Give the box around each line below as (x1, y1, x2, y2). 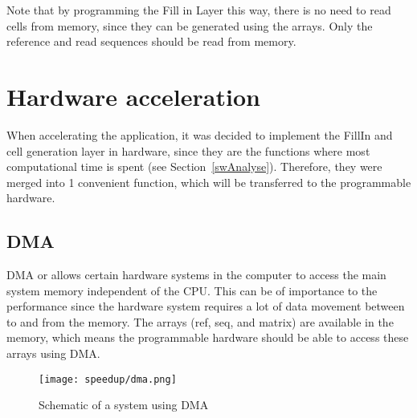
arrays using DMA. (6, 345, 100, 362)
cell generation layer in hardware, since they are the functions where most (6, 142, 370, 159)
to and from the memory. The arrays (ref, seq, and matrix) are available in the (6, 313, 394, 330)
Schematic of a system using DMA (39, 396, 209, 413)
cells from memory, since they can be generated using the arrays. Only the (6, 17, 373, 34)
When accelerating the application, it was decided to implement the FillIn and (6, 126, 393, 143)
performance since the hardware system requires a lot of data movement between (6, 298, 405, 315)
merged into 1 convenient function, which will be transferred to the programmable (6, 173, 411, 190)
